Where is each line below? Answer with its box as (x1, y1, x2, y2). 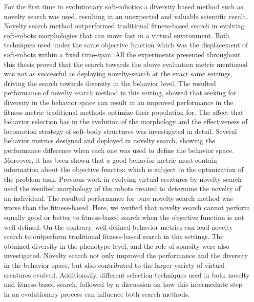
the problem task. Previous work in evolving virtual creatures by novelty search (4, 173, 242, 184)
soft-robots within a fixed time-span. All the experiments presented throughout (4, 49, 241, 59)
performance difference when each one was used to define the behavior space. (4, 145, 234, 155)
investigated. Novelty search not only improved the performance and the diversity (4, 250, 248, 260)
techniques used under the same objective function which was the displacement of (4, 40, 248, 50)
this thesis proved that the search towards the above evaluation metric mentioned (4, 59, 248, 69)
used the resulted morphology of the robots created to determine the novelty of (4, 183, 241, 194)
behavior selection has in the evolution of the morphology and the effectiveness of (4, 116, 248, 127)
